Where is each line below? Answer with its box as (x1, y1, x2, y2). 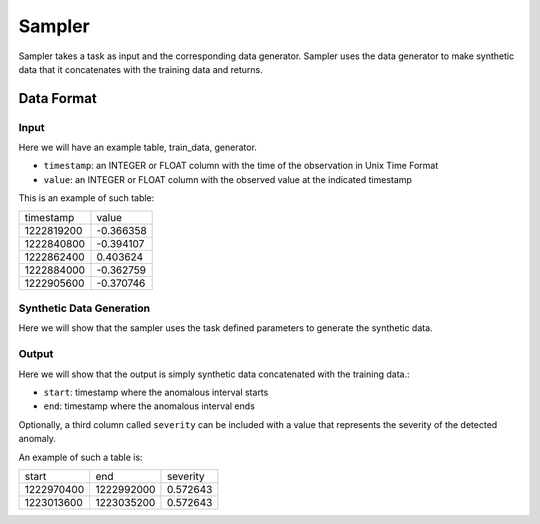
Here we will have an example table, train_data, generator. (18, 141, 257, 154)
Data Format (18, 90, 97, 107)
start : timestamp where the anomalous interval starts (43, 386, 269, 398)
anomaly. (18, 433, 57, 445)
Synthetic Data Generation (18, 301, 150, 315)
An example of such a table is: (18, 451, 144, 463)
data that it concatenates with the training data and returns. (18, 63, 264, 75)
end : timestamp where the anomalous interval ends (43, 400, 255, 412)
